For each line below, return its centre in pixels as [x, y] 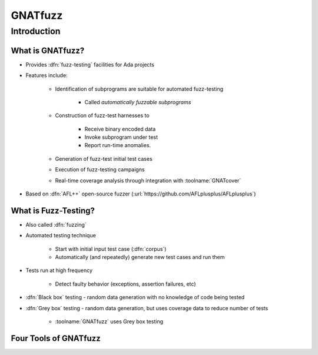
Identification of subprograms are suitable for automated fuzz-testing [139, 89]
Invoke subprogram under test [121, 137]
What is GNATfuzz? [48, 50]
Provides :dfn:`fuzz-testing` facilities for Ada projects [90, 64]
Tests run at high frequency [59, 270]
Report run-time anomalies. [118, 145]
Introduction [36, 31]
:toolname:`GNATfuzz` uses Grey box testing [109, 321]
